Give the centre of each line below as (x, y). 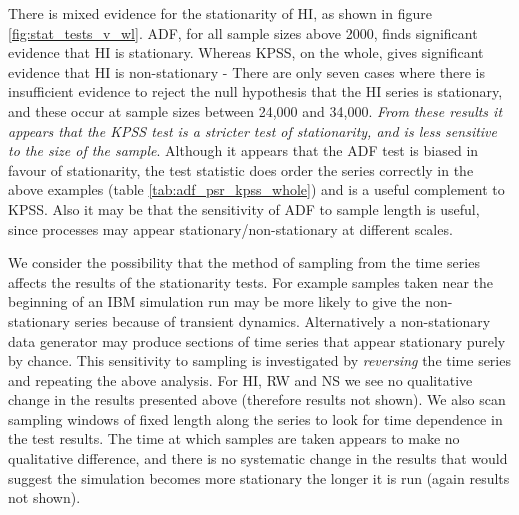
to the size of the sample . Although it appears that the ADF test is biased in (243, 150)
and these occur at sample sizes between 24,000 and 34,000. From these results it (255, 110)
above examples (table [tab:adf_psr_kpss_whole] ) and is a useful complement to (256, 189)
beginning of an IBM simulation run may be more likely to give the (214, 301)
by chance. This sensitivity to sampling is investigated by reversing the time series (259, 360)
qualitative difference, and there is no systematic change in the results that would (258, 458)
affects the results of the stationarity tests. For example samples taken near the (251, 281)
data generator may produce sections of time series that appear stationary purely (257, 340)
